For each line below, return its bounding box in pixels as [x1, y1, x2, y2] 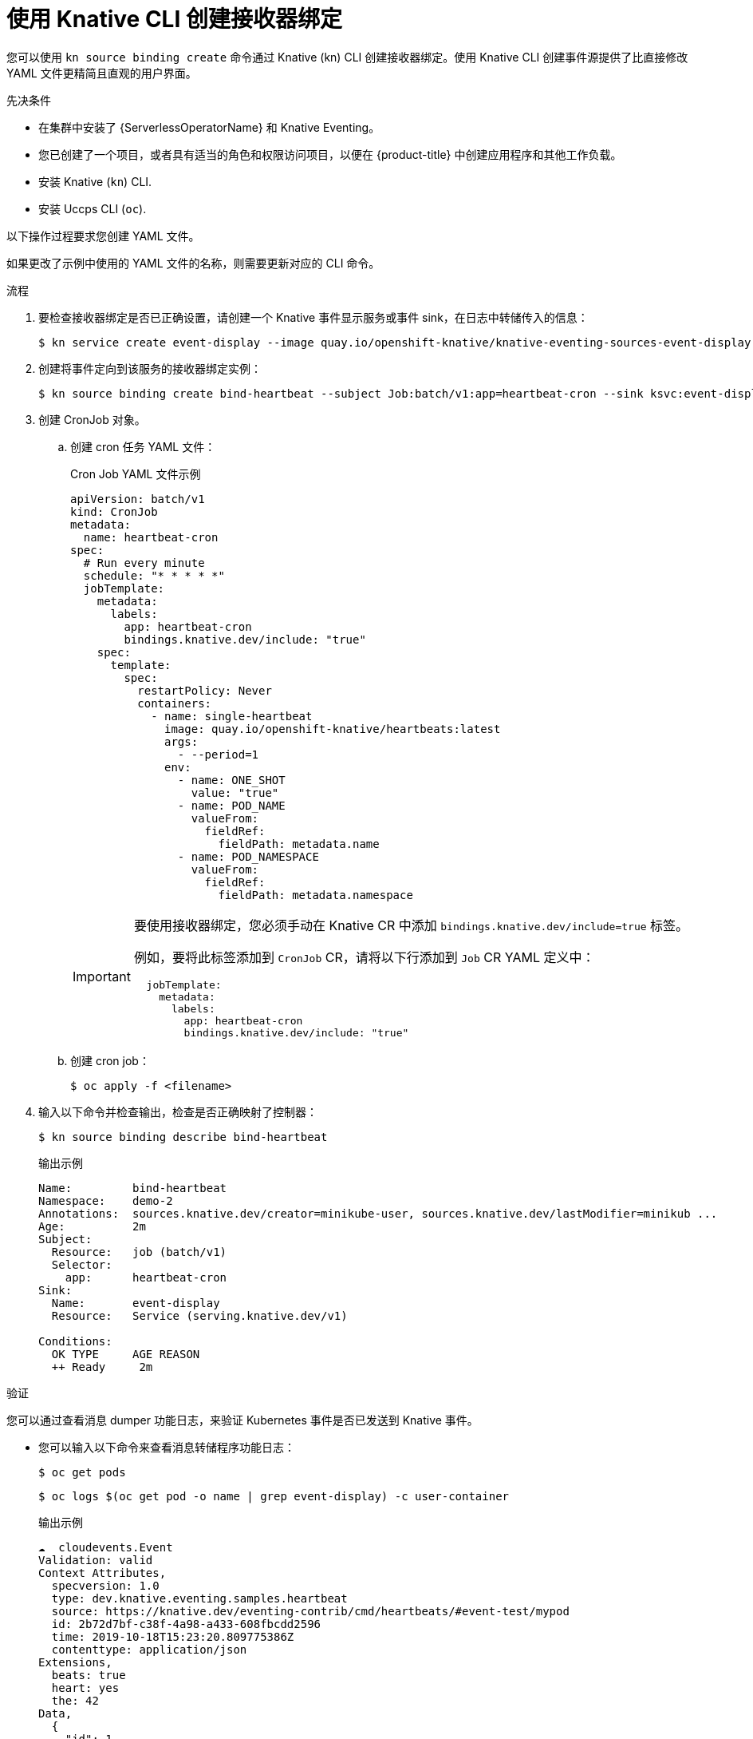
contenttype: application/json [51, 1642, 247, 1656]
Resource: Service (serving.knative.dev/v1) [51, 1309, 348, 1322]
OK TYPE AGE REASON [51, 1347, 200, 1361]
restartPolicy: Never [137, 683, 272, 697]
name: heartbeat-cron [83, 530, 219, 544]
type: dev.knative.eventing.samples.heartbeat [51, 1591, 348, 1605]
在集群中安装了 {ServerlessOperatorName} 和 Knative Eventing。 [38, 120, 380, 134]
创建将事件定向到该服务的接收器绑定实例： [38, 361, 262, 375]
